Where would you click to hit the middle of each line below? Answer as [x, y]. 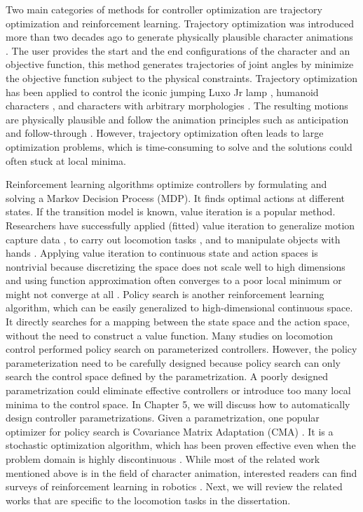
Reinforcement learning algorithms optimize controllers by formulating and [166, 184]
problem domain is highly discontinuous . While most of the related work [163, 459]
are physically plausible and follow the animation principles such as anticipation [177, 119]
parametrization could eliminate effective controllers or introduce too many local [178, 390]
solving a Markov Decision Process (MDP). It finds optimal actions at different [175, 197]
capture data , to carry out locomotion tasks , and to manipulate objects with [173, 239]
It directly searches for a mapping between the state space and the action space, [178, 322]
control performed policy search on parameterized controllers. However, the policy [181, 349]
